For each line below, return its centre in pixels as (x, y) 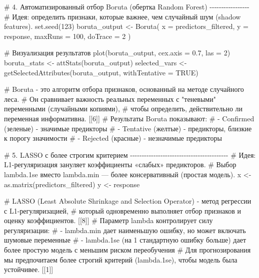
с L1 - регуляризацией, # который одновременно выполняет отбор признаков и (123, 210)
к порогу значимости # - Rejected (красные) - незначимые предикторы (113, 138)
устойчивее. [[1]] (29, 269)
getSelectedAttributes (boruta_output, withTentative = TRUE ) (101, 72)
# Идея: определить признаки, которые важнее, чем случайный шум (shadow (122, 16)
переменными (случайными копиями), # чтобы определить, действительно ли (123, 109)
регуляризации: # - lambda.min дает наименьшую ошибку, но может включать (125, 230)
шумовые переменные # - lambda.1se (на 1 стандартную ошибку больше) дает (125, 240)
